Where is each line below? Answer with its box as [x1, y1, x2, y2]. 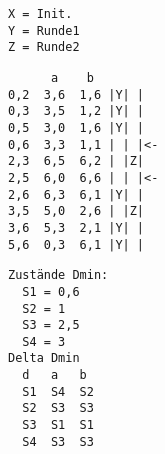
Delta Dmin [8, 351, 80, 366]
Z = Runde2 [8, 40, 80, 55]
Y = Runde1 [8, 23, 80, 38]
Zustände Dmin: [8, 268, 109, 283]
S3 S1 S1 [22, 418, 94, 433]
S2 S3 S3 [22, 401, 94, 416]
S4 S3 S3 [22, 434, 94, 449]
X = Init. [8, 7, 73, 21]
